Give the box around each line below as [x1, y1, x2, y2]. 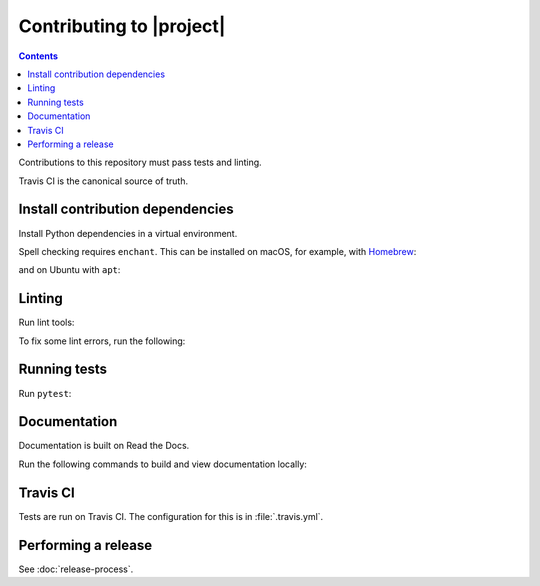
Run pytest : [18, 387, 72, 399]
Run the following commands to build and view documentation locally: [18, 458, 307, 470]
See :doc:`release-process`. [18, 563, 134, 575]
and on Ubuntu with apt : [18, 264, 121, 276]
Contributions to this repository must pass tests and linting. [18, 156, 262, 169]
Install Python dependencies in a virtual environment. [18, 227, 238, 239]
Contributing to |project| [18, 15, 226, 37]
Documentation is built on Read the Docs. [18, 440, 190, 452]
